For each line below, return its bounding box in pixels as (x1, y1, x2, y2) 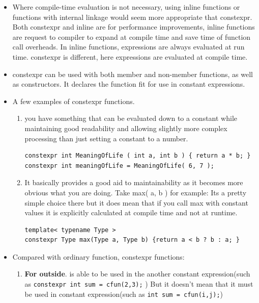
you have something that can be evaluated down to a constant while (24, 113, 238, 123)
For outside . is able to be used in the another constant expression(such (24, 268, 250, 279)
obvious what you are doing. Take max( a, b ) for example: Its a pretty (24, 187, 247, 197)
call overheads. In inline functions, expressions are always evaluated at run (12, 41, 245, 52)
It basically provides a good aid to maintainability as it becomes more (24, 177, 243, 188)
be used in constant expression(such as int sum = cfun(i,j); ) (24, 288, 223, 299)
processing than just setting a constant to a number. (24, 133, 188, 143)
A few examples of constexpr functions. (12, 95, 135, 106)
